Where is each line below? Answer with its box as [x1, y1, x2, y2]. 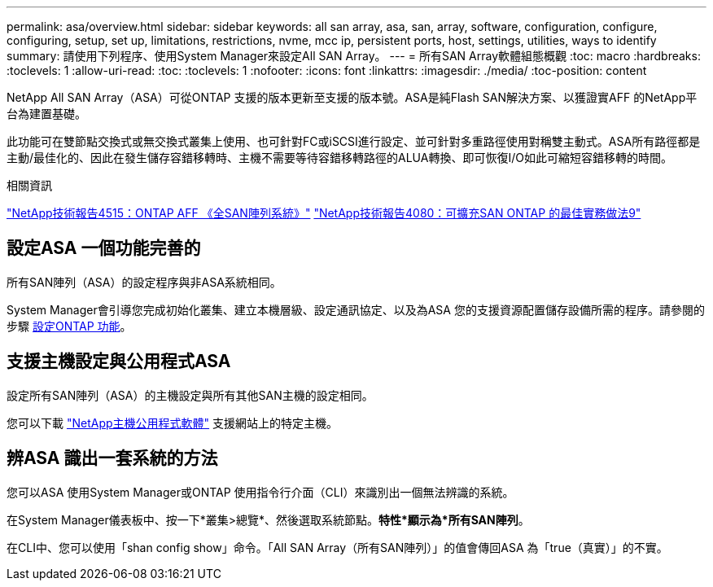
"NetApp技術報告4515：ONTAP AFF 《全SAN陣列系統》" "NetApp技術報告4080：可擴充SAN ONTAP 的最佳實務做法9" [7, 206, 641, 220]
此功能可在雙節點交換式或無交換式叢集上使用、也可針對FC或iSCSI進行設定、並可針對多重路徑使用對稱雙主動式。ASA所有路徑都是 [7, 134, 701, 148]
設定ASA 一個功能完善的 [7, 238, 201, 259]
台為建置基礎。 [7, 107, 86, 120]
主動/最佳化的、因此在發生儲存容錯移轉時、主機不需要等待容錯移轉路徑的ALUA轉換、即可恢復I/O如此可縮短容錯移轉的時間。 [7, 151, 672, 164]
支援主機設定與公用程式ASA [7, 351, 231, 372]
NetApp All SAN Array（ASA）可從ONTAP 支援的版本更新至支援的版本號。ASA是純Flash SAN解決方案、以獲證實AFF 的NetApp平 [7, 90, 698, 104]
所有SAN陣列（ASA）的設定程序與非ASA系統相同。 [7, 274, 282, 289]
